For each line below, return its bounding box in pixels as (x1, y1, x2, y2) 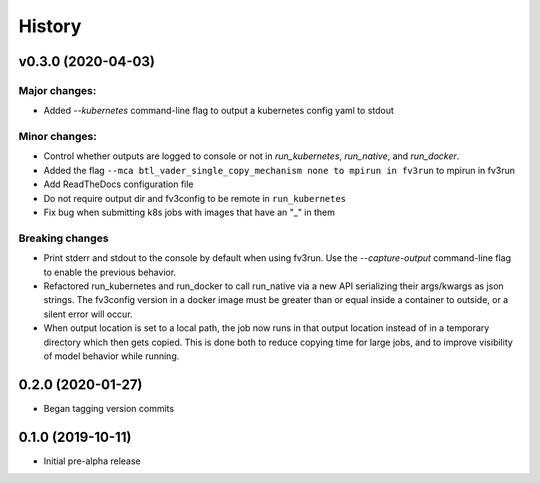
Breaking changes (18, 231, 109, 245)
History (18, 15, 82, 37)
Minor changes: (18, 130, 97, 144)
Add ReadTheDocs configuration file (43, 178, 194, 190)
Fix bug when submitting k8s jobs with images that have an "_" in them (43, 206, 335, 219)
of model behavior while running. (43, 350, 180, 362)
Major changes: (18, 83, 97, 97)
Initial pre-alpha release (43, 455, 141, 467)
